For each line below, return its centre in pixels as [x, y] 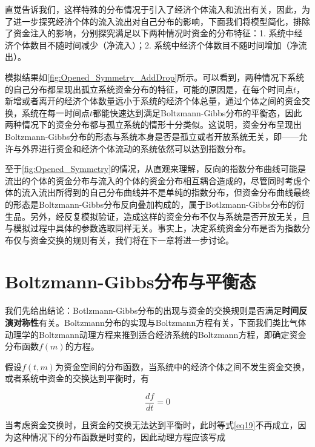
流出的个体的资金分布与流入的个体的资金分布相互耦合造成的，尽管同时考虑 [153, 180]
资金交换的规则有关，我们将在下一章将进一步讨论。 [132, 240]
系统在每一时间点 [55, 112]
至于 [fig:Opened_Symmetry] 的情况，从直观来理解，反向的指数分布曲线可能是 [156, 169]
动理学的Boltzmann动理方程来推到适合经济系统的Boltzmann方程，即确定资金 [156, 334]
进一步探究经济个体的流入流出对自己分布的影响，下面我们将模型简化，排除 [161, 21]
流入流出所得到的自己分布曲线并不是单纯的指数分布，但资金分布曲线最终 [166, 192]
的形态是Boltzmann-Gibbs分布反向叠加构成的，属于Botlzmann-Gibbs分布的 [151, 204]
